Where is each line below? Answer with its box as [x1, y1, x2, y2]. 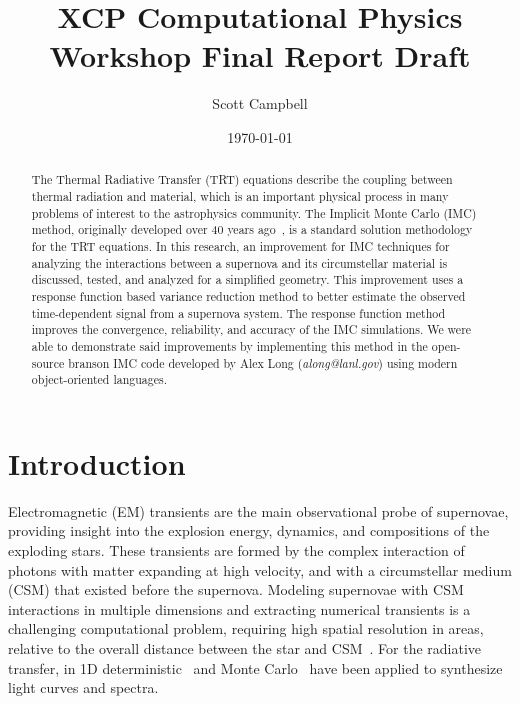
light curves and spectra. [8, 677, 159, 698]
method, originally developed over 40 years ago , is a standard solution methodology [31, 221, 473, 238]
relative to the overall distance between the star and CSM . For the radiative [8, 637, 482, 658]
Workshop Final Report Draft [49, 35, 471, 76]
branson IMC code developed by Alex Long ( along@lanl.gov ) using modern [68, 354, 458, 371]
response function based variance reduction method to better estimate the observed [31, 287, 466, 304]
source [31, 354, 65, 371]
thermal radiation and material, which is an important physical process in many [31, 187, 449, 204]
